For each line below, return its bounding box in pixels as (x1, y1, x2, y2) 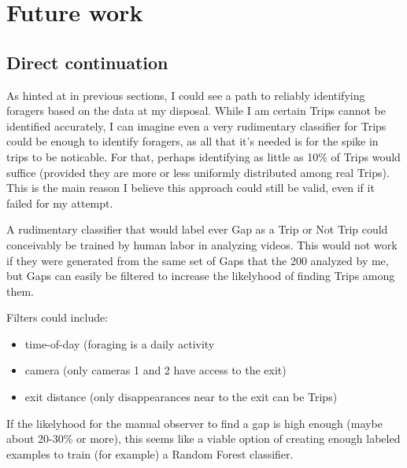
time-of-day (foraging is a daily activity (24, 335, 215, 352)
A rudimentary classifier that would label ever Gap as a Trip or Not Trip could (6, 221, 388, 238)
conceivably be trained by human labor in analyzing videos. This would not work (6, 236, 398, 252)
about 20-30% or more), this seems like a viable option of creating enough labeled (6, 430, 401, 447)
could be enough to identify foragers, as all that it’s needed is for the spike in (6, 133, 379, 149)
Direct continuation (6, 50, 168, 74)
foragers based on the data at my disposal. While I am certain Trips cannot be (6, 102, 386, 119)
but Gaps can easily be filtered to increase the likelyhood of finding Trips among (6, 267, 395, 284)
